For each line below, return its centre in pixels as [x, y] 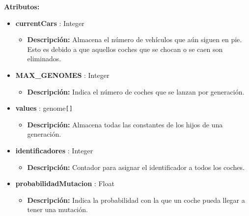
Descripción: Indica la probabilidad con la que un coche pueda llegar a [136, 200]
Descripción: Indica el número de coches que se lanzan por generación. [136, 91]
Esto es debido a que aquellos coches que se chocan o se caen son [125, 49]
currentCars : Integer [50, 23]
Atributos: [22, 6]
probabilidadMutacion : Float [65, 183]
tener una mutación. [57, 209]
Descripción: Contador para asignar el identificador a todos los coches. [136, 167]
